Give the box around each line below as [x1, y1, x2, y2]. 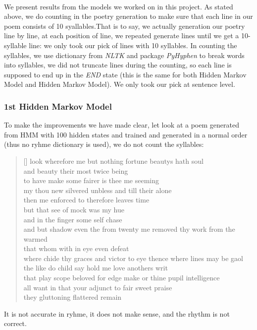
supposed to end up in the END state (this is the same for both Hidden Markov [4, 69, 247, 79]
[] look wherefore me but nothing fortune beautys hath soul [23, 155, 204, 166]
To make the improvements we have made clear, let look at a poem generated [4, 120, 239, 130]
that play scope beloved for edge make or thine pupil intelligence [23, 272, 220, 283]
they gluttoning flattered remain [23, 292, 122, 302]
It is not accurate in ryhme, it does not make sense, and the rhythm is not [4, 308, 230, 319]
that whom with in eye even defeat [23, 243, 129, 254]
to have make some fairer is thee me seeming [23, 175, 159, 186]
